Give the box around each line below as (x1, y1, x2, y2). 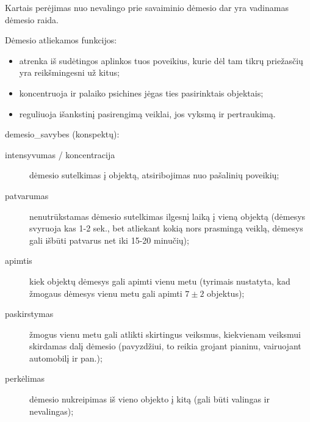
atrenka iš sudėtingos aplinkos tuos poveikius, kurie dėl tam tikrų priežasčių (19, 54, 303, 67)
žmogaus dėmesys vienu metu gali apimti (29, 286, 182, 299)
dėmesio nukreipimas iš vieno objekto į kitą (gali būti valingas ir (29, 393, 270, 406)
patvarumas (5, 189, 49, 202)
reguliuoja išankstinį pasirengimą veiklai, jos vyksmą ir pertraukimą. (19, 107, 276, 120)
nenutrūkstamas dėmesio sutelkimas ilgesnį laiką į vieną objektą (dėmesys (29, 209, 306, 222)
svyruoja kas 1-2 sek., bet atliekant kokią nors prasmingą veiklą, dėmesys (29, 222, 303, 235)
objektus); (207, 286, 245, 299)
